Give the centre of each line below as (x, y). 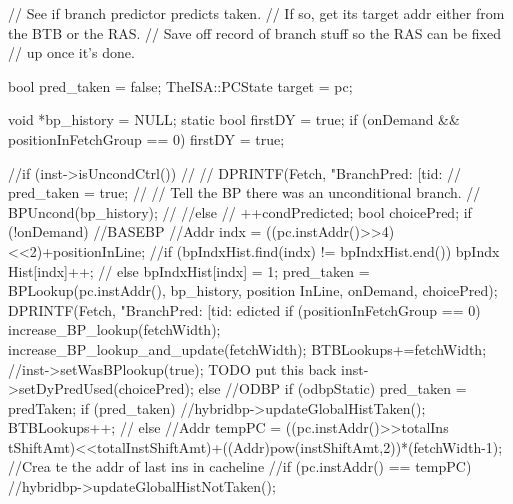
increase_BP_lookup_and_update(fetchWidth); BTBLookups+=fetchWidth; (247, 348)
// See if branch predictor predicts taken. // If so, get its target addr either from (256, 13)
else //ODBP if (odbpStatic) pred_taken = (332, 388)
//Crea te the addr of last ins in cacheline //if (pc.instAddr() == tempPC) (240, 466)
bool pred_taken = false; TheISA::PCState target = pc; (180, 85)
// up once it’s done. (71, 52)
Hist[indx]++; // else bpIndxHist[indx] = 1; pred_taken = (189, 270)
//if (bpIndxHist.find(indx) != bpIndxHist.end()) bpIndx (324, 250)
